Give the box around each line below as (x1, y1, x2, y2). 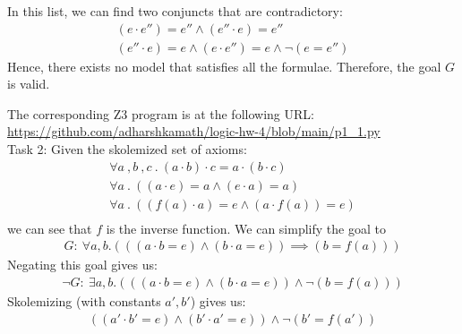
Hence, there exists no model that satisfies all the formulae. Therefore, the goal (7, 56, 441, 75)
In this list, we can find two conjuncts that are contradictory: (7, 2, 343, 20)
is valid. (7, 74, 50, 93)
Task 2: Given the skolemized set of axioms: (7, 140, 247, 158)
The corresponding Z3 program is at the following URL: (7, 104, 314, 123)
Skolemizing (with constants (7, 292, 161, 310)
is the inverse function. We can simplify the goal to (106, 218, 386, 237)
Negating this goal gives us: (7, 255, 158, 274)
